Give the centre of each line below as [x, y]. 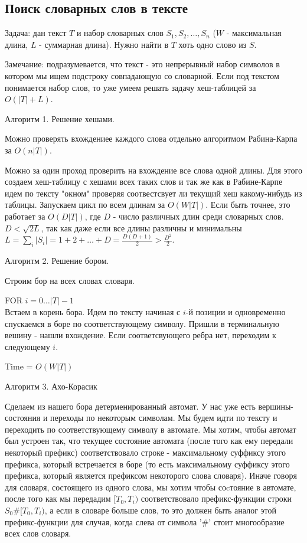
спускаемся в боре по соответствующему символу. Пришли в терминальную [142, 323]
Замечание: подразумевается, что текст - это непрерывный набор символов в [142, 64]
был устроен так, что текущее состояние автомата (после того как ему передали [149, 441]
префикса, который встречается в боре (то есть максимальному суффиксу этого [147, 464]
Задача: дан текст [36, 33]
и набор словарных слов [120, 33]
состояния [23, 418]
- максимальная [254, 33]
